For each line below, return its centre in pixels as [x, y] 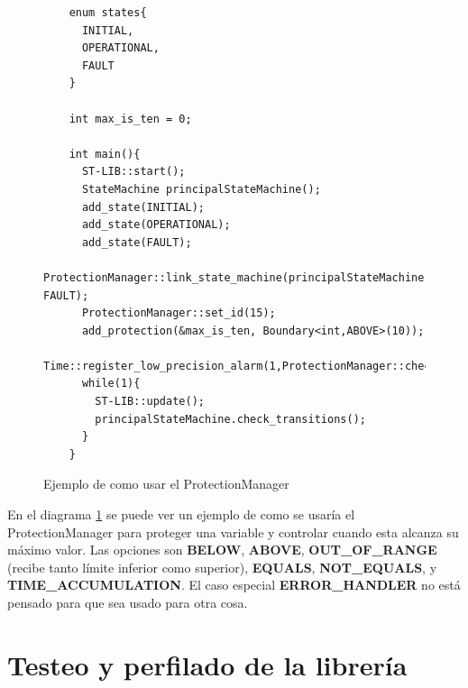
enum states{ [108, 13]
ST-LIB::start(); [133, 172]
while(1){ [111, 384]
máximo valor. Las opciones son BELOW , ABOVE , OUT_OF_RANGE [222, 550]
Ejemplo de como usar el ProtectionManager [166, 484]
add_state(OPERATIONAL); [156, 225]
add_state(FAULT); [137, 242]
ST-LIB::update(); [150, 402]
